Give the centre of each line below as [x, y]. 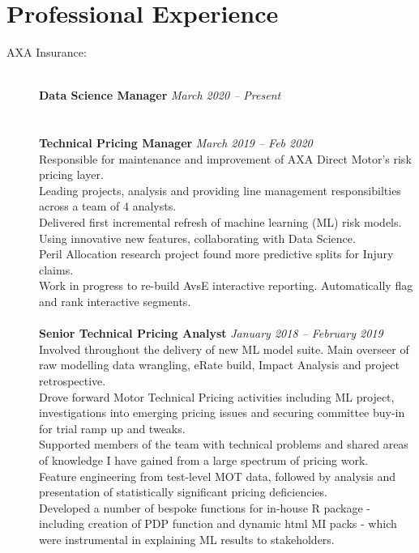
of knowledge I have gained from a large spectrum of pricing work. [204, 459]
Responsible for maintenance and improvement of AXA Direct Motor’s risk [225, 158]
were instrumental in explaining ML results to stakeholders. [187, 539]
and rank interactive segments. [115, 302]
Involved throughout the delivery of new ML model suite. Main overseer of [224, 349]
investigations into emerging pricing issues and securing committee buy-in [222, 413]
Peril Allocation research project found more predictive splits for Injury [216, 254]
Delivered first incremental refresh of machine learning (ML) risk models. [220, 222]
